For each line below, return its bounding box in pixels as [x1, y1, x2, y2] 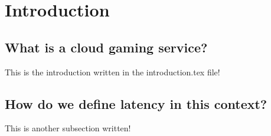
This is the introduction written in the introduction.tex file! [5, 65, 220, 78]
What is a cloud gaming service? [5, 38, 208, 56]
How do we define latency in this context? [5, 94, 267, 112]
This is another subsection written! [5, 122, 131, 134]
